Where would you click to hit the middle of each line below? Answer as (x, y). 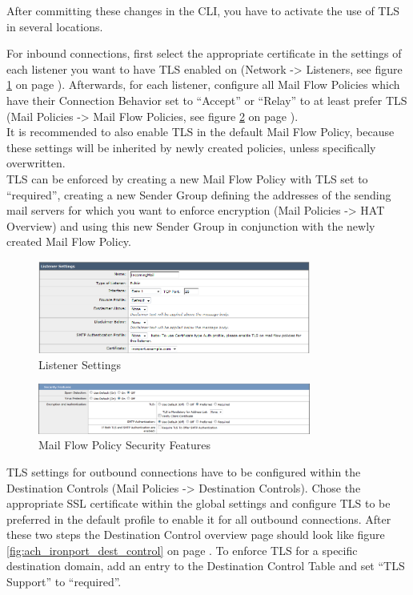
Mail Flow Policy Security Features (125, 445)
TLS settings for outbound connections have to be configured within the (184, 471)
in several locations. (55, 26)
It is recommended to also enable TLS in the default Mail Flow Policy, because (200, 132)
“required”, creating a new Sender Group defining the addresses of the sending (199, 194)
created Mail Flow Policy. (69, 241)
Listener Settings (80, 364)
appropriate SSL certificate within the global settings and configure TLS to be (198, 503)
